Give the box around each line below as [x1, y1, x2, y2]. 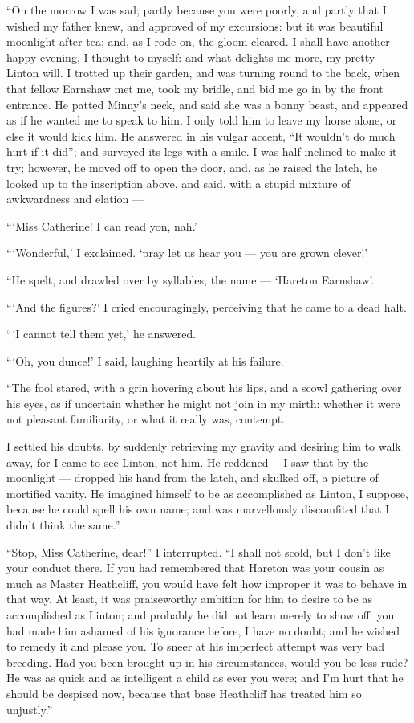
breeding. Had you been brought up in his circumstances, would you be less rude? [6, 653, 408, 670]
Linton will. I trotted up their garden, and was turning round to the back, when [6, 64, 400, 81]
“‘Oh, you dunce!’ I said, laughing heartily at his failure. [6, 352, 284, 369]
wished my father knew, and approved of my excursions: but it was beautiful [6, 17, 384, 34]
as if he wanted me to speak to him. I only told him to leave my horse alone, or [6, 112, 397, 129]
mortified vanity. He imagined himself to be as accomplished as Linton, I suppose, [6, 484, 408, 501]
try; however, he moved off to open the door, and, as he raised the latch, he [6, 158, 378, 175]
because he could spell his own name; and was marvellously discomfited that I [6, 500, 390, 517]
